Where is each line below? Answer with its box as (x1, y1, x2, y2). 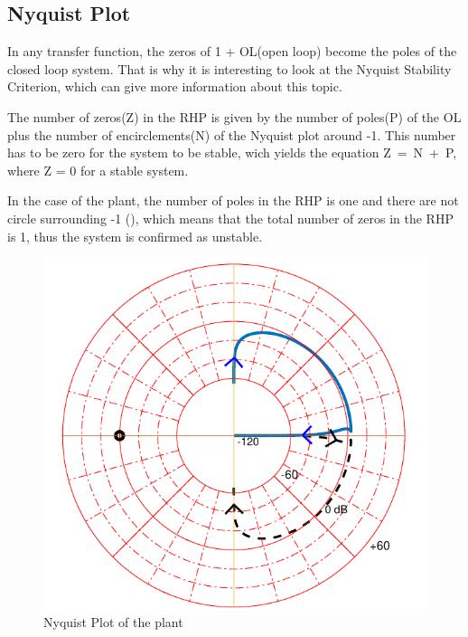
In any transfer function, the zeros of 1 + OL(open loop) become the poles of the (7, 42, 457, 61)
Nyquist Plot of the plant (43, 613, 183, 632)
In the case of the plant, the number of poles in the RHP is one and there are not (7, 191, 459, 210)
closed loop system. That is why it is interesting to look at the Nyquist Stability (7, 59, 452, 78)
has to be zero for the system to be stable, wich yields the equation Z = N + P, (7, 143, 457, 162)
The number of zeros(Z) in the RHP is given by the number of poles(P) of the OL (7, 107, 462, 126)
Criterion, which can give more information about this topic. (7, 77, 342, 96)
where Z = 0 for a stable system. (7, 160, 189, 179)
